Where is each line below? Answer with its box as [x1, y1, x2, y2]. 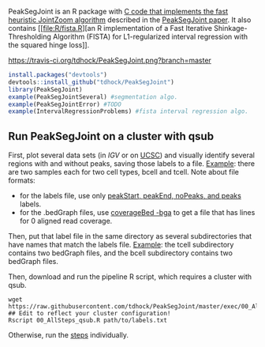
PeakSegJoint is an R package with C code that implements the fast [8, 7, 229, 16]
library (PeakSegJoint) [8, 85, 83, 93]
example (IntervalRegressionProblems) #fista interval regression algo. [8, 107, 248, 115]
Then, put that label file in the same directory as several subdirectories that [8, 232, 252, 241]
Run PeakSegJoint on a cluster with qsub [8, 130, 215, 143]
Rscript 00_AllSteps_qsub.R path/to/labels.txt [8, 316, 168, 325]
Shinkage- [214, 24, 248, 32]
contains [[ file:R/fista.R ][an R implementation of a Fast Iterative [8, 24, 213, 32]
